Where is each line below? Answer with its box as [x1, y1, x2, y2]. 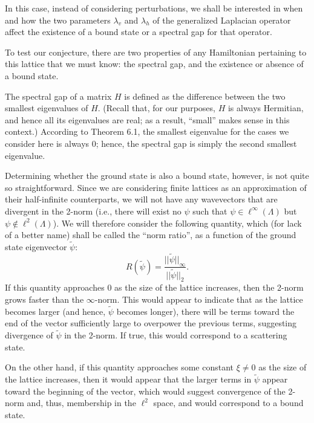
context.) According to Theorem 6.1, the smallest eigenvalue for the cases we [5, 125, 289, 138]
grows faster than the [5, 293, 84, 305]
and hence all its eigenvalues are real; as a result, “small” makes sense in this [5, 113, 290, 126]
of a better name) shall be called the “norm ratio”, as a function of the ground [5, 228, 296, 241]
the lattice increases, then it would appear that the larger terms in [5, 373, 252, 386]
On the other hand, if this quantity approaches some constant [5, 361, 234, 373]
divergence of [5, 329, 53, 341]
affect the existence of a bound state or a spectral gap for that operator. [5, 25, 272, 38]
